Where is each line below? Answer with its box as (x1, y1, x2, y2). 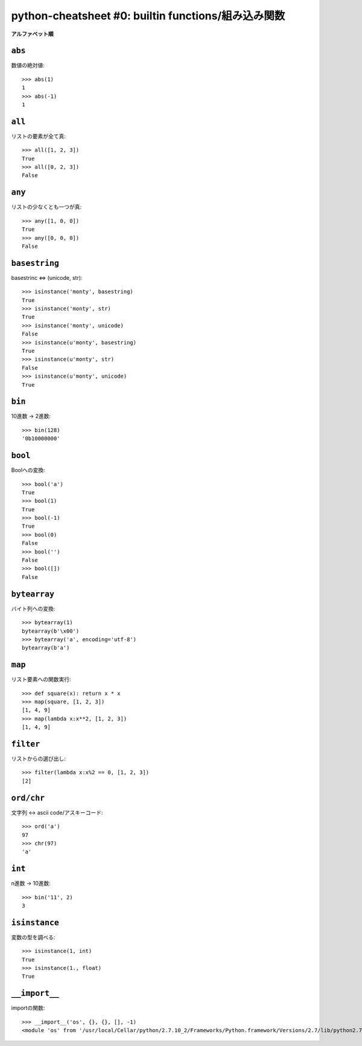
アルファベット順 (11, 30, 54, 37)
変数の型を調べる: (11, 934, 56, 941)
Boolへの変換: (11, 467, 45, 474)
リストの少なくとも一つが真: (11, 203, 82, 211)
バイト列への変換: (11, 605, 56, 612)
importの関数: (11, 1004, 45, 1012)
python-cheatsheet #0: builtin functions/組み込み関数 (11, 9, 285, 22)
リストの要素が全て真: (11, 132, 66, 140)
